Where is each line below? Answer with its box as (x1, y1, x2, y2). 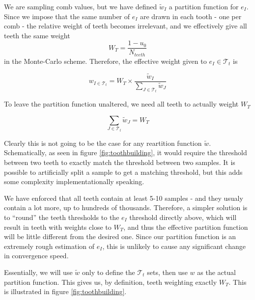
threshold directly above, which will (129, 212, 237, 222)
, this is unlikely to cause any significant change (102, 241, 246, 251)
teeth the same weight (4, 30, 70, 40)
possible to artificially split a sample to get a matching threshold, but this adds (4, 166, 243, 177)
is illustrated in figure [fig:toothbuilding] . (4, 286, 127, 297)
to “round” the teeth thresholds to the (4, 212, 119, 222)
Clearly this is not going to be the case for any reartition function (4, 137, 202, 148)
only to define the (82, 267, 135, 277)
